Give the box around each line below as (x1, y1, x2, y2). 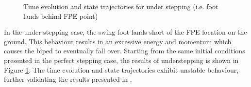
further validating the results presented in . (4, 74, 132, 84)
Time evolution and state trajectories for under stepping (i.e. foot (23, 1, 218, 11)
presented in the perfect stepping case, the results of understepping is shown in (4, 55, 239, 65)
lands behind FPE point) (23, 11, 98, 21)
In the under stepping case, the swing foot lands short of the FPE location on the (4, 27, 247, 37)
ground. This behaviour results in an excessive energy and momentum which (4, 36, 232, 46)
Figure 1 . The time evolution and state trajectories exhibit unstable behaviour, (4, 64, 239, 75)
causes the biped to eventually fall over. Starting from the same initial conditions (4, 46, 245, 56)
